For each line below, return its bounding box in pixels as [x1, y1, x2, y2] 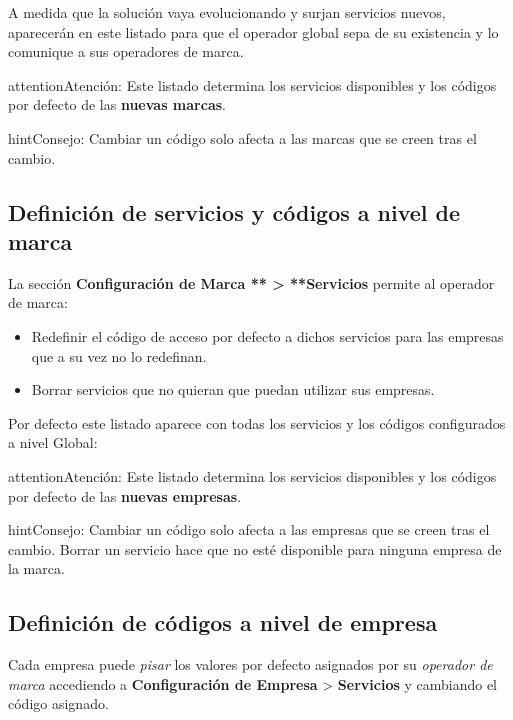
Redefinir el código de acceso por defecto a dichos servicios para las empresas [31, 325, 504, 346]
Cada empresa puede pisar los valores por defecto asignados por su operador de [8, 654, 493, 675]
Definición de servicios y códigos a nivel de [8, 196, 461, 227]
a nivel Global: [8, 432, 98, 453]
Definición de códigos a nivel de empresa [8, 607, 438, 638]
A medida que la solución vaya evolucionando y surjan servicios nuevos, [8, 2, 446, 22]
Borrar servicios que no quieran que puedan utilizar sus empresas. [31, 379, 435, 400]
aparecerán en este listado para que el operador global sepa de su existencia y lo [8, 21, 499, 42]
